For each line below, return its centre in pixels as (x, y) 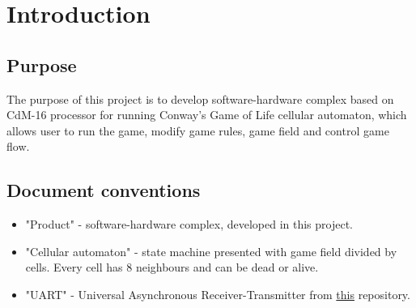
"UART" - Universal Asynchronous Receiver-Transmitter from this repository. (218, 294)
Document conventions (104, 190)
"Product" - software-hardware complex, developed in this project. (189, 224)
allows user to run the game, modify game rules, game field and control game (198, 130)
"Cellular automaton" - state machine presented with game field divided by (211, 251)
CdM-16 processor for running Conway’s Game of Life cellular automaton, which (207, 115)
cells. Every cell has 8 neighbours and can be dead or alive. (172, 267)
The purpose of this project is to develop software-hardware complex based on (200, 98)
